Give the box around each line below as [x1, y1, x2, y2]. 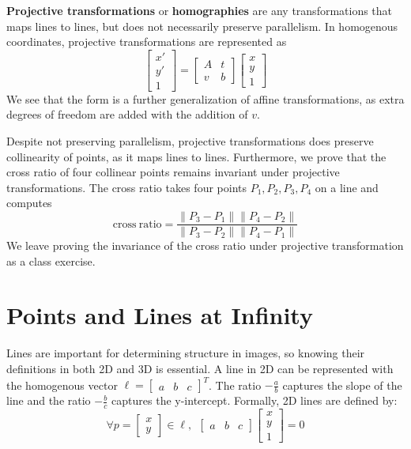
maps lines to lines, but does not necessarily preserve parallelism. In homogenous [6, 17, 398, 34]
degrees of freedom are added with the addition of [6, 106, 248, 123]
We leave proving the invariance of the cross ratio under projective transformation [6, 237, 404, 254]
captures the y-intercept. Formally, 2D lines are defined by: [111, 392, 398, 409]
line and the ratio [6, 392, 91, 409]
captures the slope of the [282, 376, 402, 393]
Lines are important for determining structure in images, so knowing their [6, 345, 365, 361]
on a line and [315, 179, 379, 195]
